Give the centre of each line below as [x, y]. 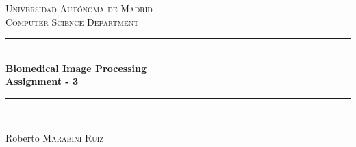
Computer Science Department [72, 21]
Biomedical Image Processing [76, 68]
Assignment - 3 [42, 81]
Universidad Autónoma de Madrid [79, 8]
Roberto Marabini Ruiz [55, 137]
